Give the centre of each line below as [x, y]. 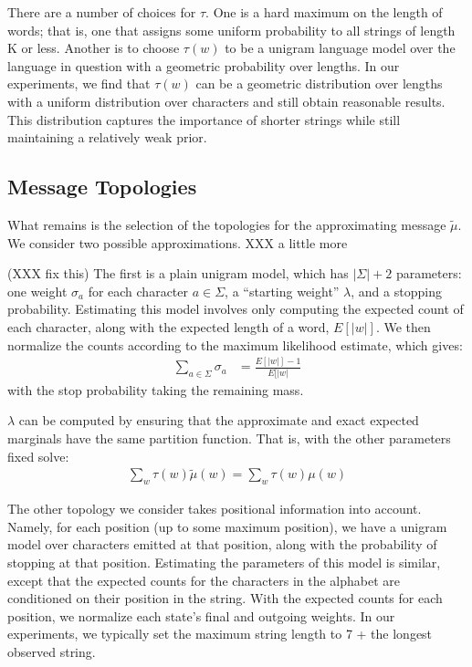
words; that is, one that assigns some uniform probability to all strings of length [231, 30]
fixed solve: [38, 456]
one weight [37, 291]
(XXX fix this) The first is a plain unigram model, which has [178, 273]
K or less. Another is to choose [94, 48]
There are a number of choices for [102, 12]
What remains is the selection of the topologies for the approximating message [227, 224]
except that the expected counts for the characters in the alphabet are [204, 580]
